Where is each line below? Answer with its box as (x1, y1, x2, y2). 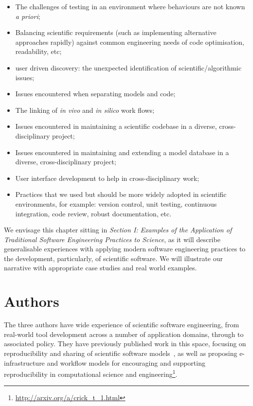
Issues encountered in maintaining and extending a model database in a (15, 147, 229, 157)
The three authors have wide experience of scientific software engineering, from (4, 319, 239, 330)
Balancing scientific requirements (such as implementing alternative (15, 27, 217, 37)
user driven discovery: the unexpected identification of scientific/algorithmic (15, 62, 242, 72)
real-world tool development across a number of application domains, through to (4, 329, 244, 339)
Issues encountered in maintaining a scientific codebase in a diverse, (15, 121, 217, 131)
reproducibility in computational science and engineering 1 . (4, 368, 178, 379)
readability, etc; (15, 46, 62, 56)
